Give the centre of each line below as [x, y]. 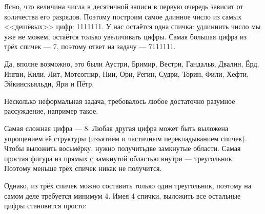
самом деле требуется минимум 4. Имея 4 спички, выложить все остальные [123, 195]
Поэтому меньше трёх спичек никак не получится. [83, 168]
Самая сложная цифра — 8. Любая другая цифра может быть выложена [116, 128]
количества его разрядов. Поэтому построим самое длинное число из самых [123, 16]
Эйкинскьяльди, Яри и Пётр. [49, 84]
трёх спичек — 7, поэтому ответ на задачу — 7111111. [90, 46]
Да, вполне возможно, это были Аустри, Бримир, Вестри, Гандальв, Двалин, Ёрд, [132, 63]
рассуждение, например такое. [51, 111]
